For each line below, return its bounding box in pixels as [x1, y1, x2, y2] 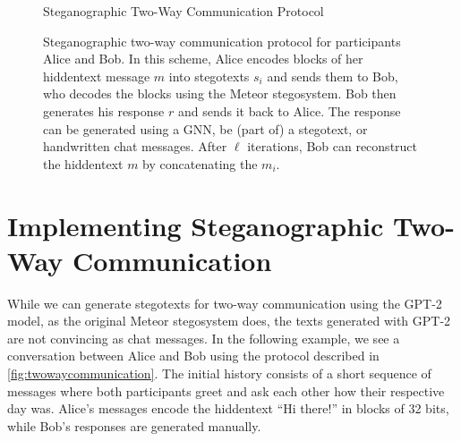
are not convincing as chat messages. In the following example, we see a [7, 328, 400, 347]
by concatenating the [142, 154, 258, 173]
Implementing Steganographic [7, 207, 384, 243]
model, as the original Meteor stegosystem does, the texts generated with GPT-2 [7, 311, 451, 330]
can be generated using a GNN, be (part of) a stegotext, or [43, 119, 368, 138]
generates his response [43, 101, 165, 120]
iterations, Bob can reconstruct [247, 137, 418, 156]
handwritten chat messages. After [43, 137, 227, 156]
